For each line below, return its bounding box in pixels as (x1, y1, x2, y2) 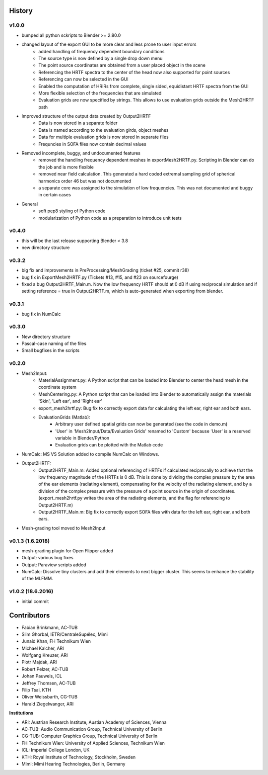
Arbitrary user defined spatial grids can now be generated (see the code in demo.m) (55, 421, 228, 427)
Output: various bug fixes (21, 555, 74, 561)
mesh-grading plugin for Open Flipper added (21, 547, 114, 554)
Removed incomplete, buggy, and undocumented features (21, 150, 141, 156)
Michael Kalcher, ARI (21, 645, 64, 651)
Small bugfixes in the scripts (21, 347, 79, 353)
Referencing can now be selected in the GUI (38, 76, 129, 82)
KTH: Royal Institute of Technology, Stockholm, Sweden (21, 754, 136, 760)
